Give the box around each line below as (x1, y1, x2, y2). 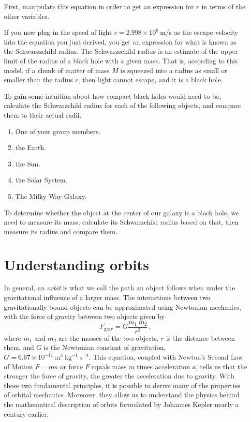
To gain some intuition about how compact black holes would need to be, (4, 90, 221, 101)
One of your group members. (15, 126, 101, 136)
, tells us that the (195, 361, 247, 371)
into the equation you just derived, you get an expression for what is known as (4, 36, 236, 46)
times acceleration (137, 361, 190, 371)
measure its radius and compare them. (4, 226, 118, 236)
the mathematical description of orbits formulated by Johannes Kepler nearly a (4, 399, 239, 409)
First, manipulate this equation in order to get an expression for (4, 1, 194, 11)
